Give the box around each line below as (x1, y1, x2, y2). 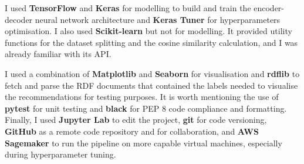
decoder (5, 13, 33, 25)
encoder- (254, 2, 285, 14)
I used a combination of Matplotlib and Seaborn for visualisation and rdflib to (5, 67, 300, 79)
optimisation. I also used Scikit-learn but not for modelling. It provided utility (5, 25, 292, 37)
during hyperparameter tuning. (5, 148, 116, 160)
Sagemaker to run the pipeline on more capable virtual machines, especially (5, 136, 282, 149)
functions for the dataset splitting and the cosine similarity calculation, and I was (5, 36, 298, 48)
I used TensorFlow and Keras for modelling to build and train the (5, 2, 251, 14)
